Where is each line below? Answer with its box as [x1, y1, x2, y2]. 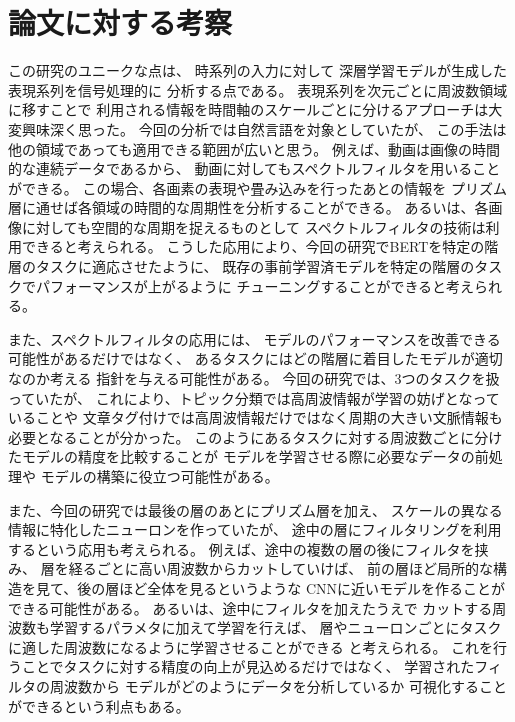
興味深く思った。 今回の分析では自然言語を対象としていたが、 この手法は [21, 118, 507, 139]
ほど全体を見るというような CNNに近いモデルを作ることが [119, 577, 506, 598]
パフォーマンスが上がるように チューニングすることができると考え [35, 275, 475, 296]
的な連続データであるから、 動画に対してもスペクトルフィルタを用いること [8, 158, 501, 179]
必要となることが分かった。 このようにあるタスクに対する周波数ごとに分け [8, 426, 503, 447]
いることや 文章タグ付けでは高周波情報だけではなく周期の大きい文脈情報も [8, 407, 503, 428]
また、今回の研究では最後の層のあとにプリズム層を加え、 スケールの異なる [8, 499, 503, 520]
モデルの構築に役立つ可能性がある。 [40, 466, 279, 486]
